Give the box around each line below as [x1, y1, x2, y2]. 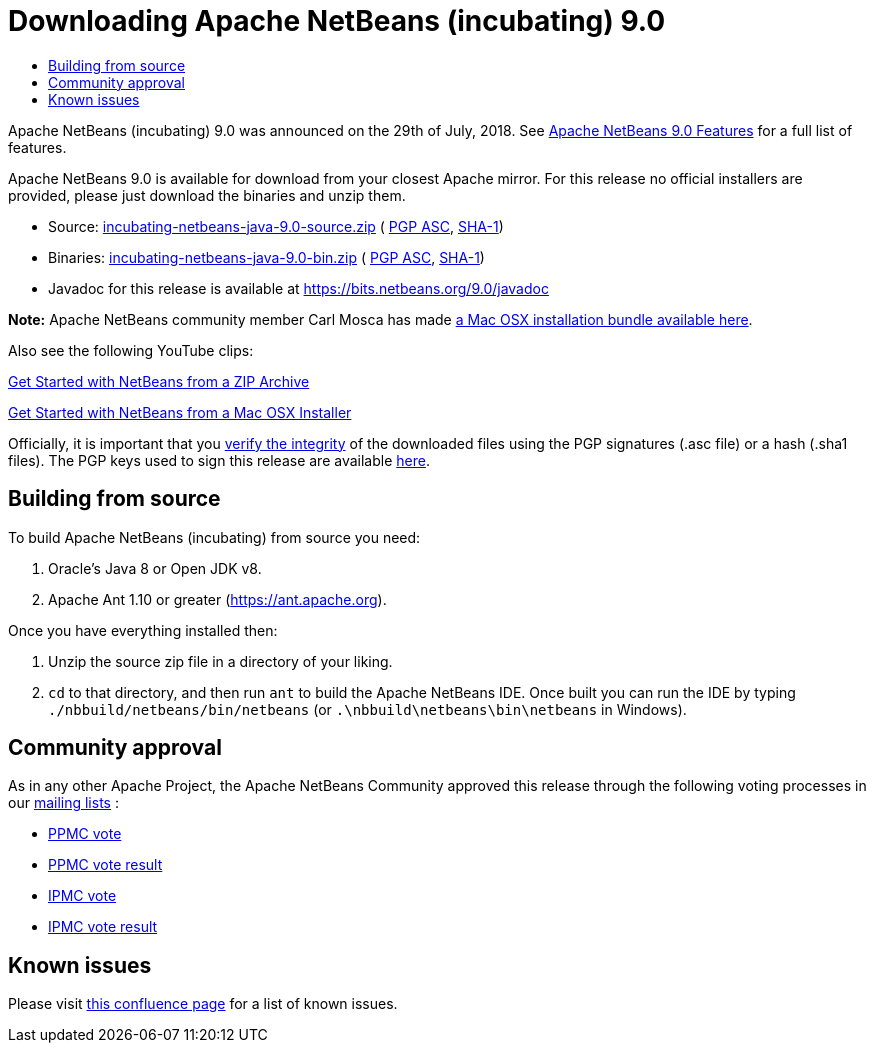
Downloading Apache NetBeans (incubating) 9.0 [8, 4, 666, 38]
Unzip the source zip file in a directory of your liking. [48, 652, 393, 670]
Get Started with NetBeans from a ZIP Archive [8, 372, 310, 390]
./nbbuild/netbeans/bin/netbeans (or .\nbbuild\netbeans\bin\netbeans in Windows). [48, 700, 687, 718]
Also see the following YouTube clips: [8, 341, 254, 359]
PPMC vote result [48, 856, 163, 874]
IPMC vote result [48, 918, 158, 936]
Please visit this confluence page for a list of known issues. [8, 995, 398, 1013]
